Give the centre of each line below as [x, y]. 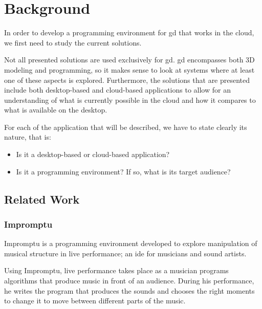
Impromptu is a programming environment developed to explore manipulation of [131, 243]
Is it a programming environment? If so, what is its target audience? [123, 171]
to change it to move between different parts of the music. [95, 301]
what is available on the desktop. [56, 110]
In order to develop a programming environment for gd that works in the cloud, [129, 32]
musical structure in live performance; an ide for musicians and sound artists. [125, 253]
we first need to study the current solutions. [73, 42]
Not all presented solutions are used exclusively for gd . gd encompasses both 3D [129, 60]
